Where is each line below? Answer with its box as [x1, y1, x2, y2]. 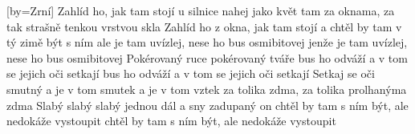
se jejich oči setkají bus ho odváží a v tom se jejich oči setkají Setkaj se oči [6, 65, 375, 82]
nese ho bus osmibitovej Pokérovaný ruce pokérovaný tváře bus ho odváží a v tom [6, 49, 408, 66]
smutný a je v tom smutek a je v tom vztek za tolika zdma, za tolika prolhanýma [6, 80, 407, 97]
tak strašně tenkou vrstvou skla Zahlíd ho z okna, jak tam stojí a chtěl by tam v [6, 18, 402, 35]
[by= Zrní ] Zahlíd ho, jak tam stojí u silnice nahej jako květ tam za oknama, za [6, 2, 395, 18]
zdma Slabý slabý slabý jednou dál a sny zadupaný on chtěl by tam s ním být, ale [6, 96, 409, 113]
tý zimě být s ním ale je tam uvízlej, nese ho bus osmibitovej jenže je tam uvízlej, [6, 34, 408, 51]
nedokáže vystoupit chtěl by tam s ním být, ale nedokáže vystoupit [6, 112, 336, 129]
